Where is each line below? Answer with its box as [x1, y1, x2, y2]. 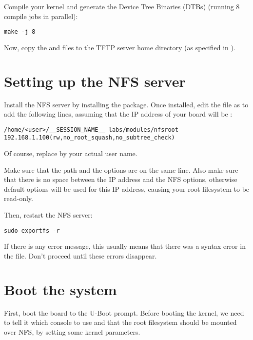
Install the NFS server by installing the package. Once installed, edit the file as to [4, 99, 249, 109]
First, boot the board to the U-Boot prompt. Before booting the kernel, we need [4, 307, 244, 318]
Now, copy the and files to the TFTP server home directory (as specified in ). [4, 42, 235, 52]
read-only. [4, 193, 33, 203]
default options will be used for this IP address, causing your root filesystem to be [4, 183, 250, 194]
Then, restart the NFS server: [4, 210, 93, 220]
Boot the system [4, 279, 117, 299]
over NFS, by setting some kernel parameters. [4, 326, 140, 337]
